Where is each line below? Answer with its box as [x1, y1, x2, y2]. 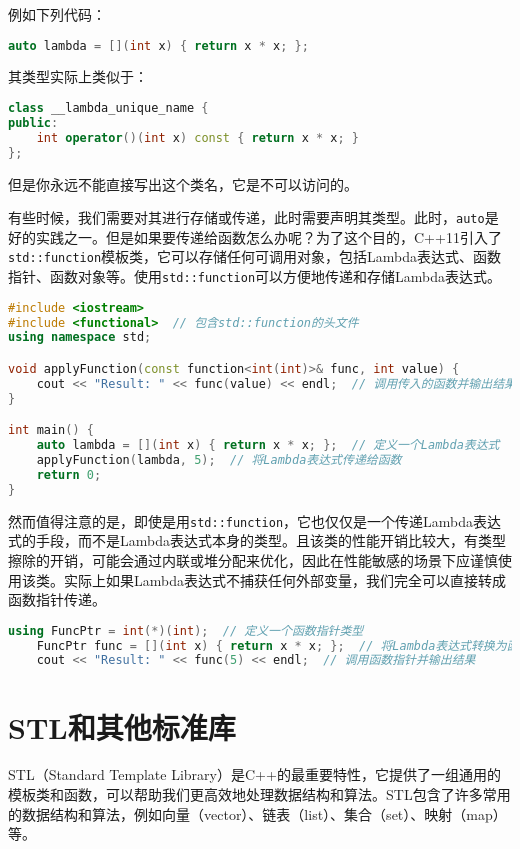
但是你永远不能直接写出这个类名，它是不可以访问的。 [8, 173, 358, 194]
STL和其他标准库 [8, 706, 236, 747]
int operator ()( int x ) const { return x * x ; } [36, 130, 359, 145]
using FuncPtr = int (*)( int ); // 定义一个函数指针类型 [8, 623, 364, 638]
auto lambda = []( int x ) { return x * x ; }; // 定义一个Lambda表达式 [36, 438, 500, 453]
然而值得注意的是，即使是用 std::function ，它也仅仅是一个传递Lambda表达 [8, 510, 502, 531]
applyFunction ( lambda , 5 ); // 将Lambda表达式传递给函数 [36, 453, 402, 468]
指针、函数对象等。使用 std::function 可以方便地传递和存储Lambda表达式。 [8, 266, 502, 287]
